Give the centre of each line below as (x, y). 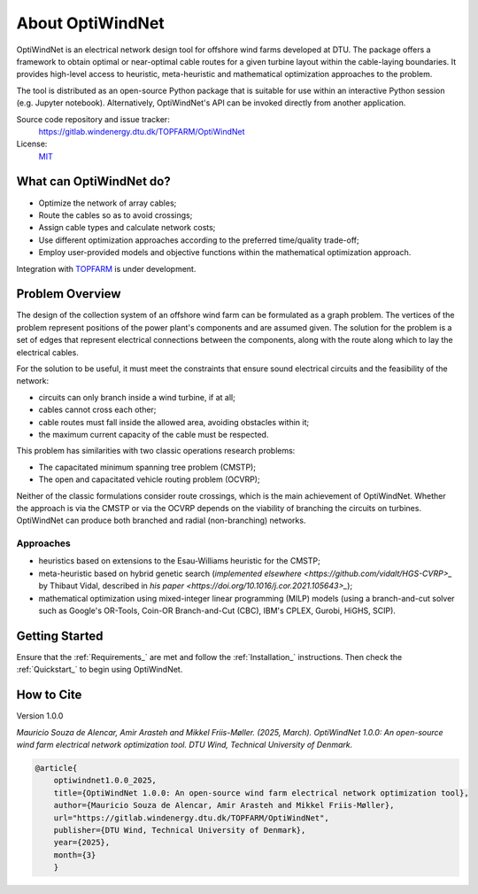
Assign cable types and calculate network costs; (127, 228)
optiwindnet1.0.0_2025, (105, 781)
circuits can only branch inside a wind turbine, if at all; (137, 397)
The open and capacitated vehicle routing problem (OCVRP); (149, 479)
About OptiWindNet (91, 23)
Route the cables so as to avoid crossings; (116, 215)
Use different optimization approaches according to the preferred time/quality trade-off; (199, 240)
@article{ (56, 768)
